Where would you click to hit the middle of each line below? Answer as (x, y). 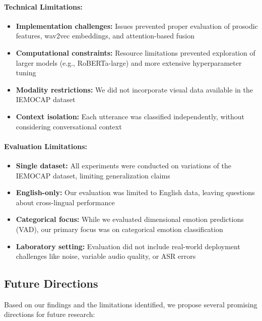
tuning (26, 73)
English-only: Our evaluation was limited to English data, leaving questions (135, 192)
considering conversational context (69, 126)
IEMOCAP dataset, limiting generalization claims (93, 175)
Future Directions (51, 283)
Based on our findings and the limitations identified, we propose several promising (131, 304)
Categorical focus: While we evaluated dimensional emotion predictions (130, 219)
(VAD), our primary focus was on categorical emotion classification (119, 229)
